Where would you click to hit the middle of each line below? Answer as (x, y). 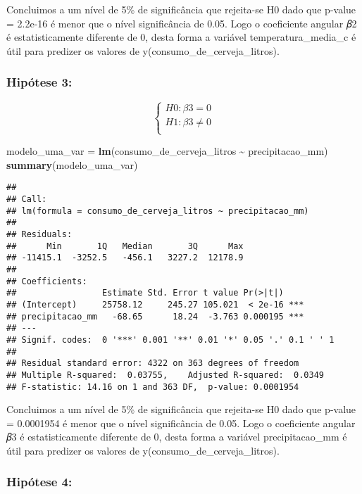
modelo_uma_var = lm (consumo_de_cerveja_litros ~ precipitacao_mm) (167, 151)
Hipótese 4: (39, 482)
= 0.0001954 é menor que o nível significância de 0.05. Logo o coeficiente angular (181, 423)
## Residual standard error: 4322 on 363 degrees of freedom (153, 363)
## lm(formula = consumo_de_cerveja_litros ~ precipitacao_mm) (158, 211)
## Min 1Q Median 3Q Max (125, 246)
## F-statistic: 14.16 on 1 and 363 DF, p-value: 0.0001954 (153, 387)
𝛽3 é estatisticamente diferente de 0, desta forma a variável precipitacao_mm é (177, 437)
